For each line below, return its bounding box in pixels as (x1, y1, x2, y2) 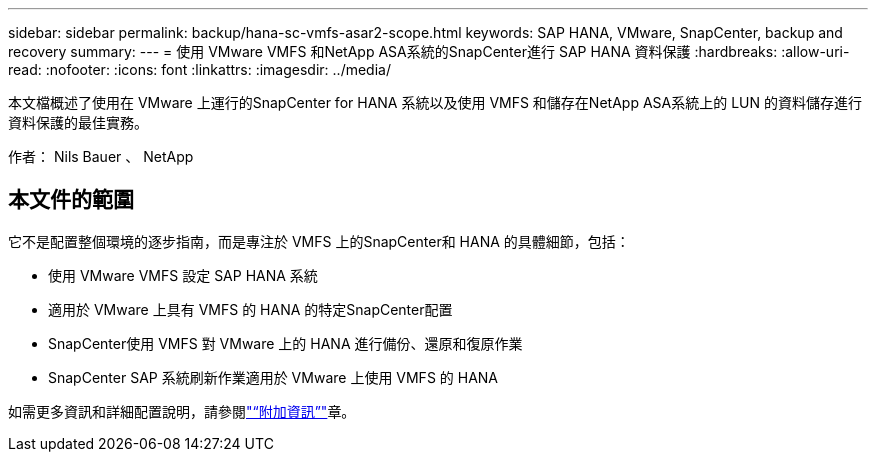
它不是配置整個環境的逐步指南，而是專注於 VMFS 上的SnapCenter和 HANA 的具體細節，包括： (8, 232, 630, 250)
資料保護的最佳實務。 (8, 114, 148, 131)
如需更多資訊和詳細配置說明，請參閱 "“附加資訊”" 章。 (8, 402, 356, 420)
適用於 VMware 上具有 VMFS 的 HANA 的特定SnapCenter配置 (48, 300, 453, 318)
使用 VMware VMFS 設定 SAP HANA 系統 (48, 266, 318, 284)
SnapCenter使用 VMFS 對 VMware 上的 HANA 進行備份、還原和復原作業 (48, 334, 523, 352)
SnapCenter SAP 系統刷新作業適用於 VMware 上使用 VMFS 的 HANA (48, 368, 499, 386)
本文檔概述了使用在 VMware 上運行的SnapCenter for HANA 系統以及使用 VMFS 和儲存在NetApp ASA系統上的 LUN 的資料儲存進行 (8, 94, 862, 111)
